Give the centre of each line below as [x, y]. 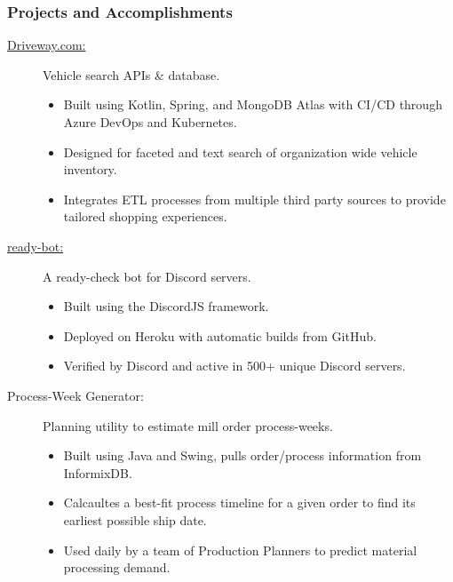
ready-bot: [36, 246]
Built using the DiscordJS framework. [166, 306]
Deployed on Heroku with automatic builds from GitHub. [220, 335]
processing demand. [117, 567]
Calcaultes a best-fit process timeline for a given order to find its [239, 502]
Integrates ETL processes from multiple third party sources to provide [254, 199]
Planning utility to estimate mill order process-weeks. [188, 425]
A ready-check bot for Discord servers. [147, 276]
